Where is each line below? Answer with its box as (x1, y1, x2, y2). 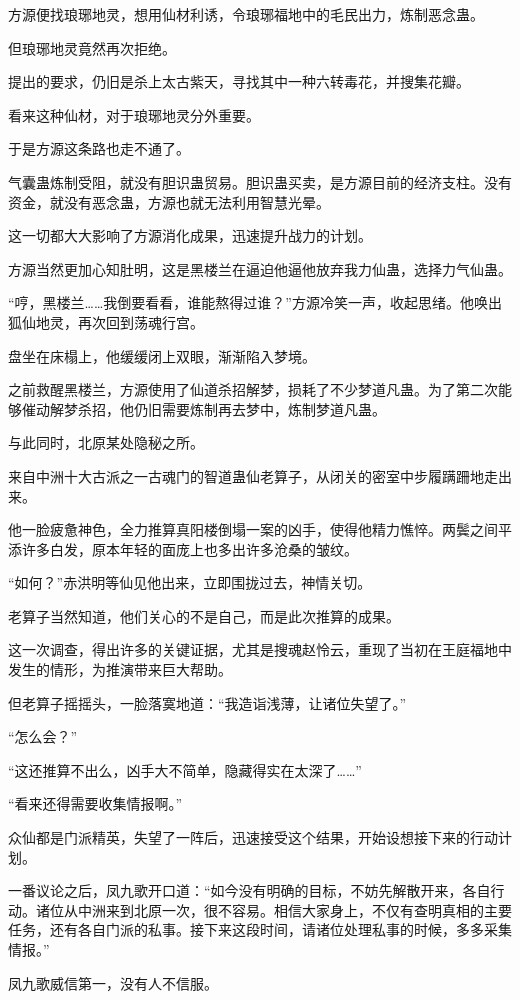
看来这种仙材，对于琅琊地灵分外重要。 (8, 104, 260, 125)
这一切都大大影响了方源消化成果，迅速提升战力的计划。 (8, 225, 372, 246)
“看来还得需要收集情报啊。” (8, 793, 183, 814)
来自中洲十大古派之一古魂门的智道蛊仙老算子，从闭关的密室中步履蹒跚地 (8, 465, 484, 486)
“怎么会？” (8, 726, 78, 747)
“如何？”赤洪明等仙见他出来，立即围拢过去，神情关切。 (8, 572, 372, 593)
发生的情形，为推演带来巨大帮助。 (8, 659, 232, 680)
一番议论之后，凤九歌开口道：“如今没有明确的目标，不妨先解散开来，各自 (8, 880, 491, 901)
